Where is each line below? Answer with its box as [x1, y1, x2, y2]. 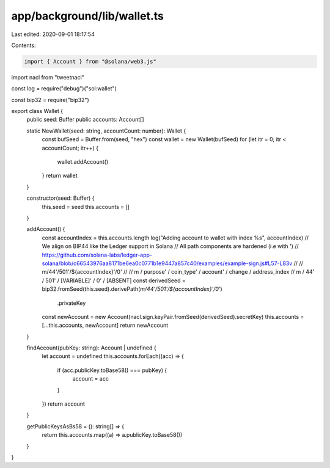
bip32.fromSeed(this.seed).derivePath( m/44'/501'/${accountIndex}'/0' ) [42, 285, 222, 293]
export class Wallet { [11, 108, 64, 115]
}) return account [42, 400, 86, 408]
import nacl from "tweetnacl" [11, 73, 85, 81]
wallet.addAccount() [57, 158, 109, 166]
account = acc [72, 375, 109, 382]
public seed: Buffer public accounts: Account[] [26, 116, 144, 123]
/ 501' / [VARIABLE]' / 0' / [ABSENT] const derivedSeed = [42, 277, 186, 284]
